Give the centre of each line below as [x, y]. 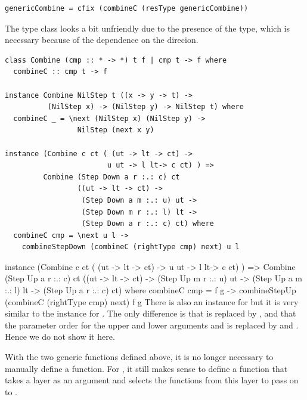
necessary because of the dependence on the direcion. [102, 40]
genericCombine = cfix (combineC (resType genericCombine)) [127, 8]
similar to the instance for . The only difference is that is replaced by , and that [151, 313]
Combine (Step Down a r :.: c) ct [111, 177]
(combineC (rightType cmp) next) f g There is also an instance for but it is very [152, 301]
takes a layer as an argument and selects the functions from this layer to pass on [152, 380]
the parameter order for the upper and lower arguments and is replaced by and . [152, 325]
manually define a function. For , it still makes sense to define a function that [146, 368]
